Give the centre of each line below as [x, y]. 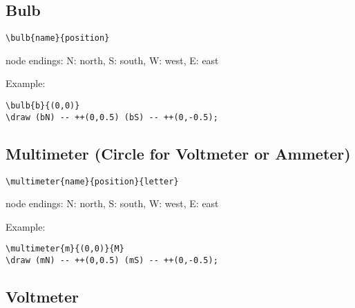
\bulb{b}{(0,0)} [43, 106]
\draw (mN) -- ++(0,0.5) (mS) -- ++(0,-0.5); [112, 261]
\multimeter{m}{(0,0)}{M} [65, 249]
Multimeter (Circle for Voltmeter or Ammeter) [178, 153]
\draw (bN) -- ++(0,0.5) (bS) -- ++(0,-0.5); [112, 117]
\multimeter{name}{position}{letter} [92, 181]
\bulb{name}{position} [58, 38]
